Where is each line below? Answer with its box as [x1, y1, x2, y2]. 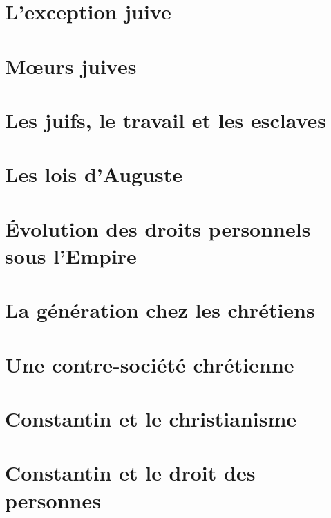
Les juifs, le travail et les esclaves [5, 105, 326, 134]
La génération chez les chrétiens [5, 296, 315, 324]
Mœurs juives [5, 51, 137, 80]
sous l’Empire [5, 241, 137, 269]
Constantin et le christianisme [5, 404, 297, 432]
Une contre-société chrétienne [5, 350, 294, 378]
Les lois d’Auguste [5, 160, 183, 188]
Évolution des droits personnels [5, 214, 311, 242]
